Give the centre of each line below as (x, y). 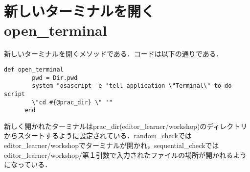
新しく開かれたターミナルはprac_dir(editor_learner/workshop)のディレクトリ (126, 126)
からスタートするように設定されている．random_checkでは (98, 135)
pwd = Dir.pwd (55, 78)
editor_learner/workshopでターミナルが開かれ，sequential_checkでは (112, 145)
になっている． (28, 164)
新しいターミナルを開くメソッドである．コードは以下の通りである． (114, 54)
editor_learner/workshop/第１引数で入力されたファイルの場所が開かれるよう (125, 155)
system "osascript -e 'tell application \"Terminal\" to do (132, 86)
